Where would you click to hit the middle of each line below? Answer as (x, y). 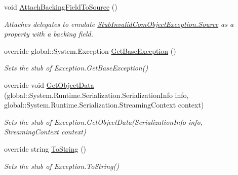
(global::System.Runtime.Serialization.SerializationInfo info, (96, 95)
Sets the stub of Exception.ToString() (62, 166)
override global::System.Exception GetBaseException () (90, 50)
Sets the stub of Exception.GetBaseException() (76, 68)
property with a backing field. (49, 34)
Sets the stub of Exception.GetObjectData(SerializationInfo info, (103, 121)
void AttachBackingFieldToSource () (61, 7)
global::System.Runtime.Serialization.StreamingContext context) (104, 105)
